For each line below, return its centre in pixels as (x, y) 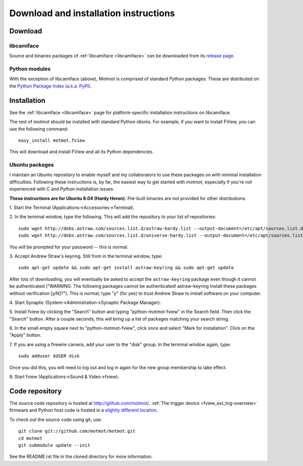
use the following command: (39, 129)
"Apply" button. (25, 335)
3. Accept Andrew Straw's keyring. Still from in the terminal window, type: (86, 256)
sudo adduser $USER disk (49, 356)
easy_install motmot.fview (52, 140)
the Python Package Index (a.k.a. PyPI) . (50, 86)
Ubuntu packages (32, 165)
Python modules (30, 69)
